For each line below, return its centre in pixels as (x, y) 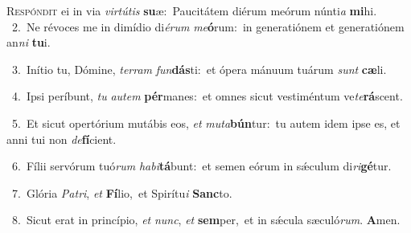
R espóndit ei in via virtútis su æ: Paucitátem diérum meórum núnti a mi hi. (192, 10)
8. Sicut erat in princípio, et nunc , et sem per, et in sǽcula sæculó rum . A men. (206, 220)
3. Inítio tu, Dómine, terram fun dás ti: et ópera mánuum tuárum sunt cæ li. (199, 69)
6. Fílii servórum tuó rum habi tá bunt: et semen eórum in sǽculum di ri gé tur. (201, 166)
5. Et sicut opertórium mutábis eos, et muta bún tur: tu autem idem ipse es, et (206, 123)
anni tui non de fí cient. (62, 139)
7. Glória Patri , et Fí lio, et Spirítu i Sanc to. (122, 192)
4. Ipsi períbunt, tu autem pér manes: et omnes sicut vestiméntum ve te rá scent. (207, 96)
